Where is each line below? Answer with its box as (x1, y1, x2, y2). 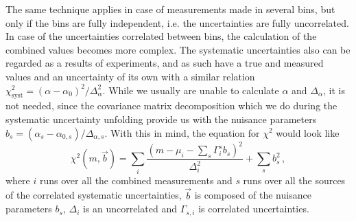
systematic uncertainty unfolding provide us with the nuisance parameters (5, 111, 317, 126)
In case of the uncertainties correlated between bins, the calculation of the (5, 29, 317, 43)
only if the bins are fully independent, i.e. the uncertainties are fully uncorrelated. (5, 15, 349, 30)
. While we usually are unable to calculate (102, 82, 279, 97)
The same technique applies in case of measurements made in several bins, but (5, 2, 335, 16)
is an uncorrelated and (82, 201, 178, 216)
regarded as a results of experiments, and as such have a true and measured (5, 56, 324, 70)
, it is (323, 82, 345, 97)
